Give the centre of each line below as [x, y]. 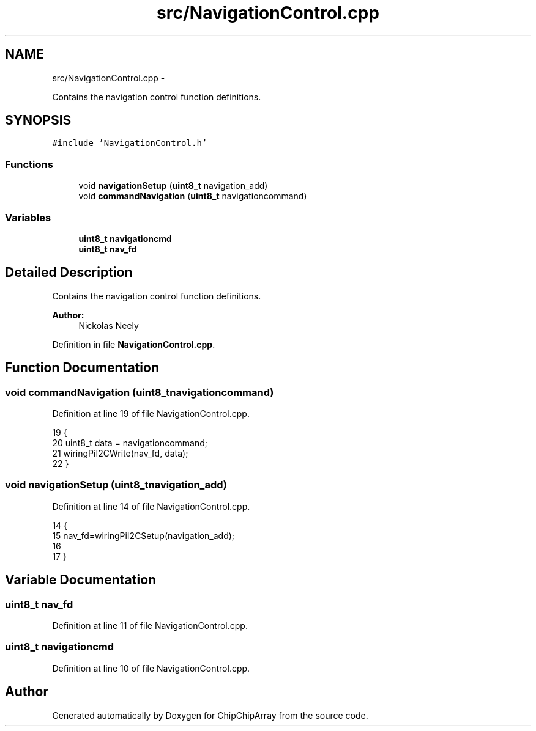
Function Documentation [82, 368]
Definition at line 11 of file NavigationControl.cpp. [150, 625]
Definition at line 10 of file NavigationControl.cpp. [151, 668]
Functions [29, 164]
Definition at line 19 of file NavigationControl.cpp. [151, 413]
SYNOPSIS [38, 120]
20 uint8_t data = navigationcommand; [130, 443]
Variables [28, 217]
